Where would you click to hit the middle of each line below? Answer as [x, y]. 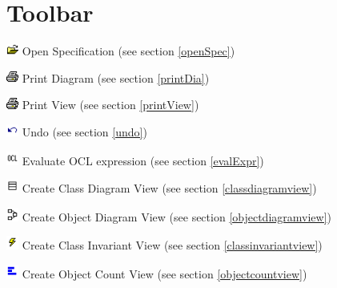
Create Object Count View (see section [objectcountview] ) [164, 273]
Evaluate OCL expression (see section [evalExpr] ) [143, 160]
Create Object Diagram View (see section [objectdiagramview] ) [177, 216]
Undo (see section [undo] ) [84, 132]
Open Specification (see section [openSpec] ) [128, 51]
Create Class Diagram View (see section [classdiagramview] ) [169, 188]
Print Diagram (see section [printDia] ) [116, 77]
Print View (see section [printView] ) [110, 105]
